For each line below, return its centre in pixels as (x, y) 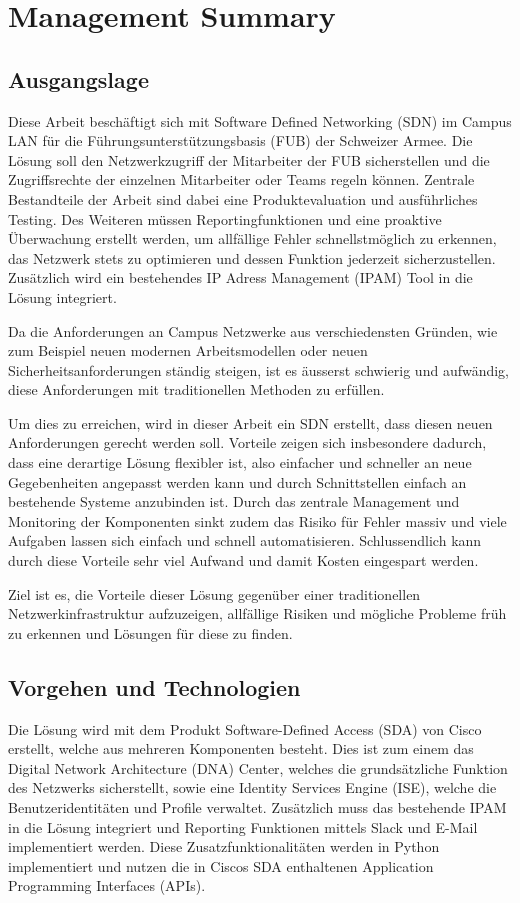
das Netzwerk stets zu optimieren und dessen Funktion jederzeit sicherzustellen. (252, 257)
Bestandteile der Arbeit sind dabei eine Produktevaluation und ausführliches (243, 198)
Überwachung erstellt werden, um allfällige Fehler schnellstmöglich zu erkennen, (252, 238)
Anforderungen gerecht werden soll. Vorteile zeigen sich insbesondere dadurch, (247, 442)
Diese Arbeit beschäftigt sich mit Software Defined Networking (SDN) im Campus (260, 120)
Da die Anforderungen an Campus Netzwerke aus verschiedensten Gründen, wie (253, 330)
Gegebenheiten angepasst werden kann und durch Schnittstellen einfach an (237, 481)
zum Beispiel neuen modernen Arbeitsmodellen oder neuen (188, 350)
